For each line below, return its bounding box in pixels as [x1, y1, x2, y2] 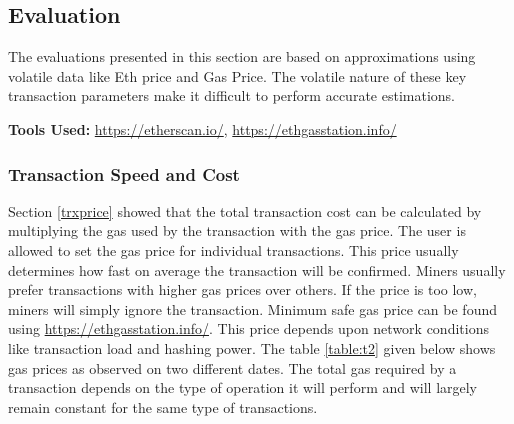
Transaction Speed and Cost [8, 161, 240, 186]
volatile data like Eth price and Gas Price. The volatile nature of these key [8, 65, 467, 86]
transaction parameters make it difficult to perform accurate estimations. [8, 85, 455, 106]
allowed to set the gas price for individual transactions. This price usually [8, 239, 459, 260]
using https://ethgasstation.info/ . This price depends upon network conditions [8, 318, 489, 339]
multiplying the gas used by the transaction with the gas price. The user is [8, 220, 466, 241]
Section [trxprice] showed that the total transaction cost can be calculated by [8, 200, 482, 221]
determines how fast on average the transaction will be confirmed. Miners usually [8, 259, 506, 280]
